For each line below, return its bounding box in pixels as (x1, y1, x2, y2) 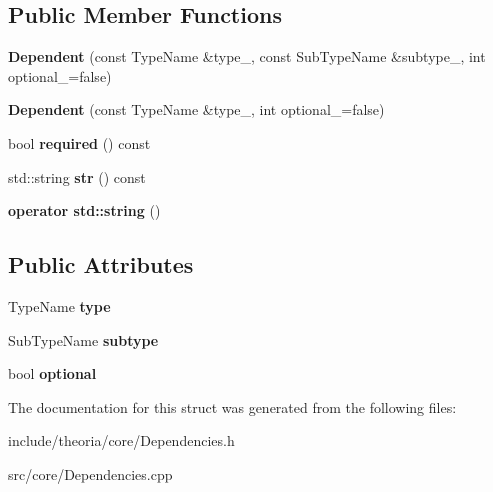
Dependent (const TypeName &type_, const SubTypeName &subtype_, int (8, 46, 486, 67)
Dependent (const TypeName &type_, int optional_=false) (8, 99, 385, 120)
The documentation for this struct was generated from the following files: (8, 396, 457, 417)
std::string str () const (8, 166, 146, 187)
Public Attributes (8, 249, 194, 280)
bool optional (8, 363, 97, 384)
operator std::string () (8, 200, 161, 221)
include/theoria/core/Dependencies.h (8, 430, 235, 451)
